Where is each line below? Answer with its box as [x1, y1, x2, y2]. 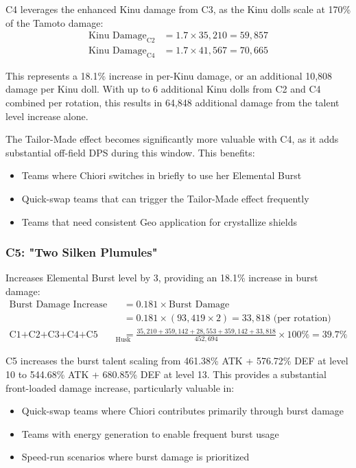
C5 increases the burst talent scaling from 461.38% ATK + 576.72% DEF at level [5, 353, 348, 368]
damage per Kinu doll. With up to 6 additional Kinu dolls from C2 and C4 [5, 82, 321, 96]
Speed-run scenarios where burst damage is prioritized [21, 449, 250, 464]
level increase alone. [5, 108, 88, 123]
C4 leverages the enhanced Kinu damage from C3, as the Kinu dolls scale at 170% [5, 2, 351, 16]
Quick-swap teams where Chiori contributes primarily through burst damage [21, 403, 344, 418]
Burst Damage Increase [9, 299, 108, 309]
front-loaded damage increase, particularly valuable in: [5, 380, 235, 395]
